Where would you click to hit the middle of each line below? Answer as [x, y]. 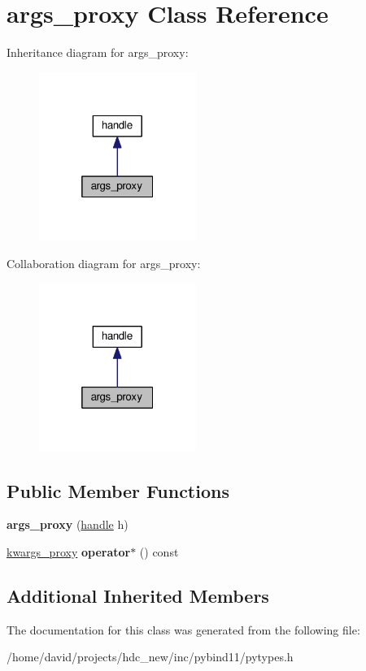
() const [159, 552]
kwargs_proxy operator [69, 552]
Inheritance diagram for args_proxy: [98, 52]
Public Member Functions [118, 490]
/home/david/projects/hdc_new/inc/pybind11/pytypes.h [150, 657]
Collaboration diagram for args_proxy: [104, 263]
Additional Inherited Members [138, 595]
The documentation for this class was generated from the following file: [183, 629]
